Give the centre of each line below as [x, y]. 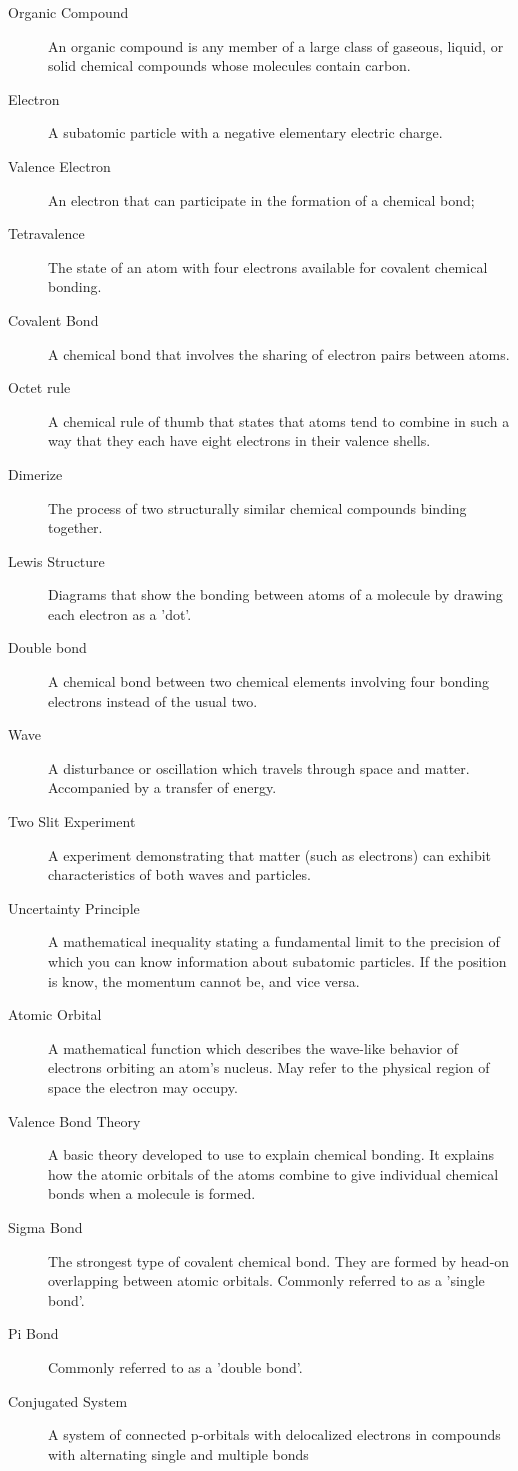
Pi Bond [33, 1333]
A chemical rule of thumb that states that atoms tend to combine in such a [279, 420]
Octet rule [39, 387]
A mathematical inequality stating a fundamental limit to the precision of [274, 941]
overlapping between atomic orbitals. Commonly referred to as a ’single [266, 1280]
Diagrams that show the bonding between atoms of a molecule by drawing [275, 594]
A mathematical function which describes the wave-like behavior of [253, 1047]
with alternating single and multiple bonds [178, 1453]
